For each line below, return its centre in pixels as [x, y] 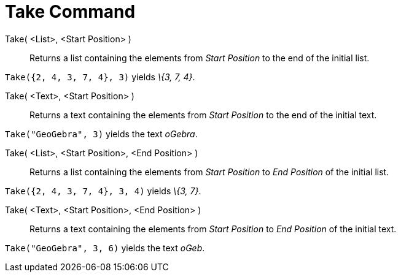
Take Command [70, 12]
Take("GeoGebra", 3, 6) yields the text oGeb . [105, 248]
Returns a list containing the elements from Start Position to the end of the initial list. [200, 58]
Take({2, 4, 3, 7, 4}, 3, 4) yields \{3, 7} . [103, 191]
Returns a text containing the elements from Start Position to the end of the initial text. [203, 115]
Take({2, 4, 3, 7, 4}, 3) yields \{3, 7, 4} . [100, 77]
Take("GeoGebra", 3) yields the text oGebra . [101, 134]
